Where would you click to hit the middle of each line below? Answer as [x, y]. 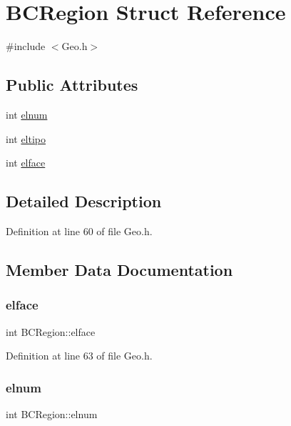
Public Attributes [72, 85]
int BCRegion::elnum [52, 413]
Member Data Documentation [119, 269]
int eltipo [26, 138]
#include [26, 46]
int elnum [27, 114]
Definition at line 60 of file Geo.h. [79, 231]
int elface [26, 163]
